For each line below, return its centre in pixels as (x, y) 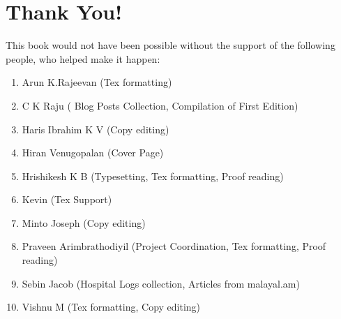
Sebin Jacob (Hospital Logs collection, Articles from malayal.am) (161, 283)
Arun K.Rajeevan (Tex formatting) (97, 82)
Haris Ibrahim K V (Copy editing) (96, 129)
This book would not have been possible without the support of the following (170, 45)
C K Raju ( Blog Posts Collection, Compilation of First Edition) (160, 105)
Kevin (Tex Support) (67, 199)
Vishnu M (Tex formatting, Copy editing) (111, 307)
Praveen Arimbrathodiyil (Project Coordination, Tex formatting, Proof (174, 246)
